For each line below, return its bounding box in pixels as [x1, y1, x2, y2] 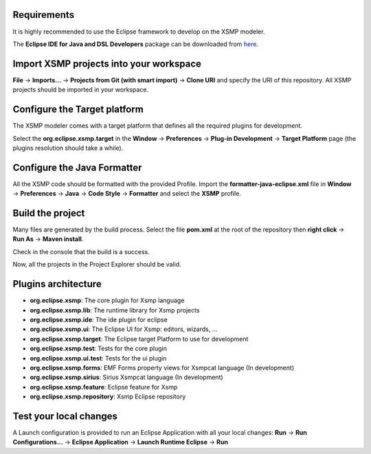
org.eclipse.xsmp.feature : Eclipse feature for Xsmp [30, 383, 178, 391]
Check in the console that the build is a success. [12, 247, 150, 256]
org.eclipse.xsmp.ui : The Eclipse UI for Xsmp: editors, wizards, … [30, 325, 218, 333]
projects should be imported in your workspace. [12, 86, 149, 94]
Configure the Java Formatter [12, 161, 142, 173]
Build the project [12, 207, 85, 219]
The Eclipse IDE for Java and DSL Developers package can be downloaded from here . [12, 40, 259, 48]
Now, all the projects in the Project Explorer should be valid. [12, 260, 181, 269]
